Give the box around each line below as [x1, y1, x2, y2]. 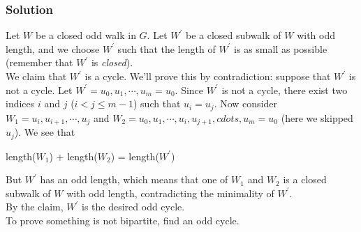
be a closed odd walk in [35, 28, 136, 42]
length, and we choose [6, 41, 100, 56]
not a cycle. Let [6, 82, 73, 97]
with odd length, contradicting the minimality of [66, 185, 274, 200]
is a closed [283, 172, 327, 187]
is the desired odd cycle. [82, 199, 185, 214]
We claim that [6, 69, 67, 83]
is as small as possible [234, 41, 327, 56]
